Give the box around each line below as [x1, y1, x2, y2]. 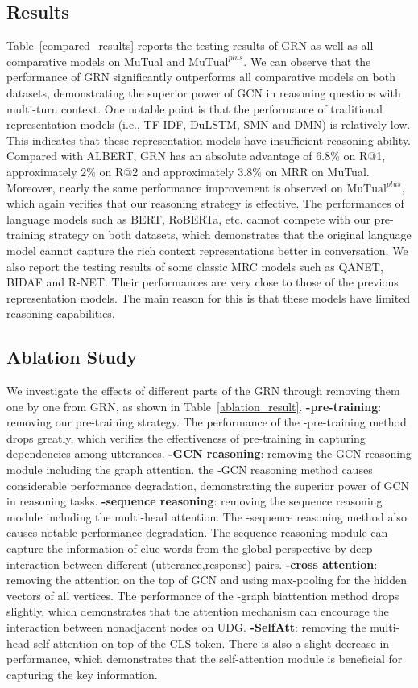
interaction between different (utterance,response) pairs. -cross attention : [6, 555, 378, 572]
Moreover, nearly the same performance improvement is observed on [6, 179, 343, 196]
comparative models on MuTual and [6, 52, 185, 69]
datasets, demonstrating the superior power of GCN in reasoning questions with [6, 84, 401, 101]
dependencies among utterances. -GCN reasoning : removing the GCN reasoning [6, 445, 412, 462]
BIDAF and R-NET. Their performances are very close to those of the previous [6, 274, 399, 290]
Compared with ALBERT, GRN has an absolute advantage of [6, 147, 312, 164]
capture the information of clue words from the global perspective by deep [6, 540, 373, 557]
